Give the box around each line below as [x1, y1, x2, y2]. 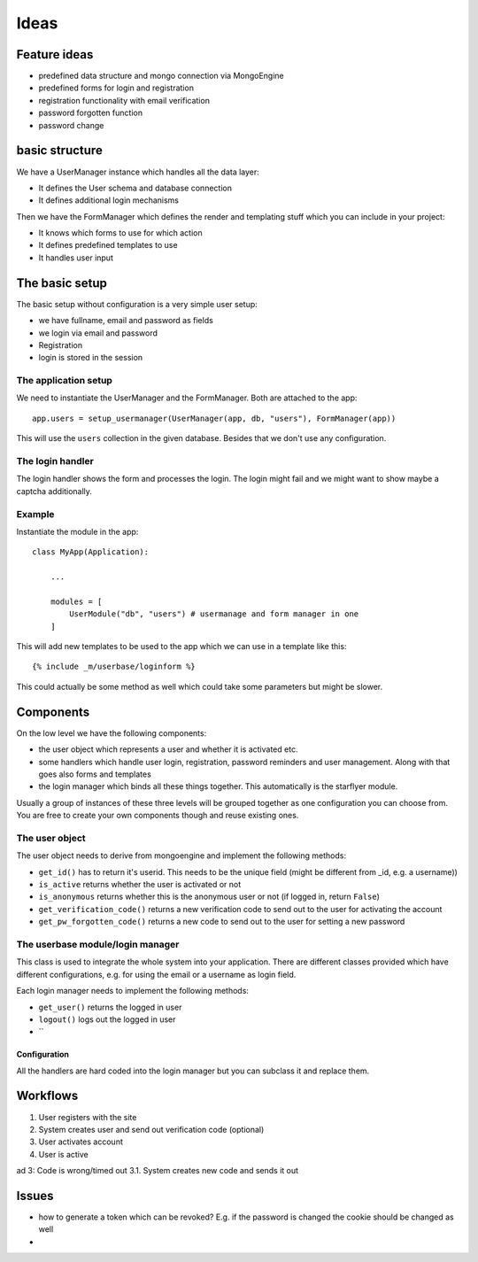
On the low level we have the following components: [16, 727, 207, 739]
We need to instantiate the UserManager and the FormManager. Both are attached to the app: [16, 392, 358, 403]
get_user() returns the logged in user [38, 1002, 182, 1012]
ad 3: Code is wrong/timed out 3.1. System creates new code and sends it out [16, 1165, 299, 1176]
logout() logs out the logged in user [38, 1014, 176, 1025]
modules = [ [50, 596, 103, 607]
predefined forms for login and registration [38, 82, 195, 93]
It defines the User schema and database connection [38, 182, 232, 193]
